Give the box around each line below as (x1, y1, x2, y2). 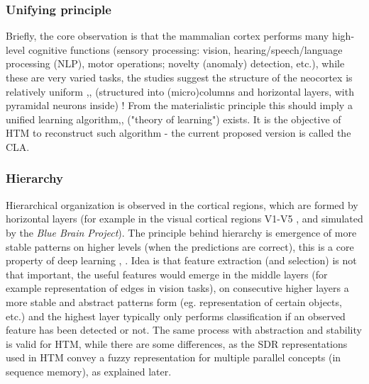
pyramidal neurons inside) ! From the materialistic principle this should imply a (6, 98, 353, 113)
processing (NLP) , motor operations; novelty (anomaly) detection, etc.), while (6, 56, 345, 71)
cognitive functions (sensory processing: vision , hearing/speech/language (28, 42, 343, 57)
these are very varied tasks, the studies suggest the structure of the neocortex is (6, 70, 353, 84)
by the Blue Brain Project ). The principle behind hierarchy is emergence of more (6, 225, 357, 239)
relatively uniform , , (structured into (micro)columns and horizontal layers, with (6, 84, 354, 98)
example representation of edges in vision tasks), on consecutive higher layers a (6, 281, 349, 295)
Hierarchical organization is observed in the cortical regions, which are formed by (6, 197, 358, 212)
